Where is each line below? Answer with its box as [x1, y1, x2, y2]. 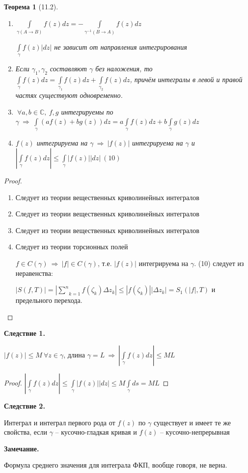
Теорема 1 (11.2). [4, 1, 58, 11]
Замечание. [4, 443, 39, 453]
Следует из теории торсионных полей [15, 241, 128, 252]
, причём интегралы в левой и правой [130, 74, 243, 84]
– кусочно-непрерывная [160, 427, 230, 437]
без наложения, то [95, 63, 153, 73]
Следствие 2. [4, 400, 45, 411]
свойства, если [4, 427, 48, 437]
